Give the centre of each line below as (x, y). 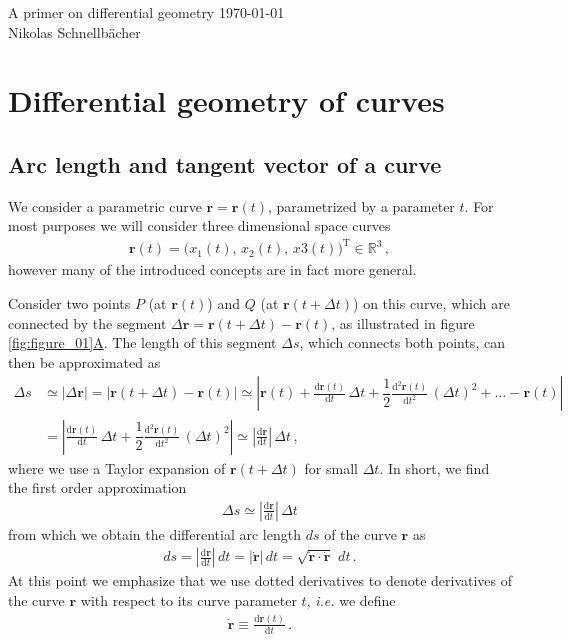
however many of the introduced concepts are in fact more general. (212, 269)
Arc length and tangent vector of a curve (225, 163)
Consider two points (69, 303)
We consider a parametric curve (105, 205)
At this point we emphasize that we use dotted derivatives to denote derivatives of (260, 580)
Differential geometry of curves (226, 100)
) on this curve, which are (431, 303)
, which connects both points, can (402, 342)
